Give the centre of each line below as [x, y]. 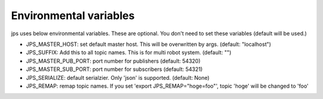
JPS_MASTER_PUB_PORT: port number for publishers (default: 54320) [113, 61]
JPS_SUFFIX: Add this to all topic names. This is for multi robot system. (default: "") [129, 52]
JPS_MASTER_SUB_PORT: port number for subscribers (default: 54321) [114, 69]
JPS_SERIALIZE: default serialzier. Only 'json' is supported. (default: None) [118, 78]
